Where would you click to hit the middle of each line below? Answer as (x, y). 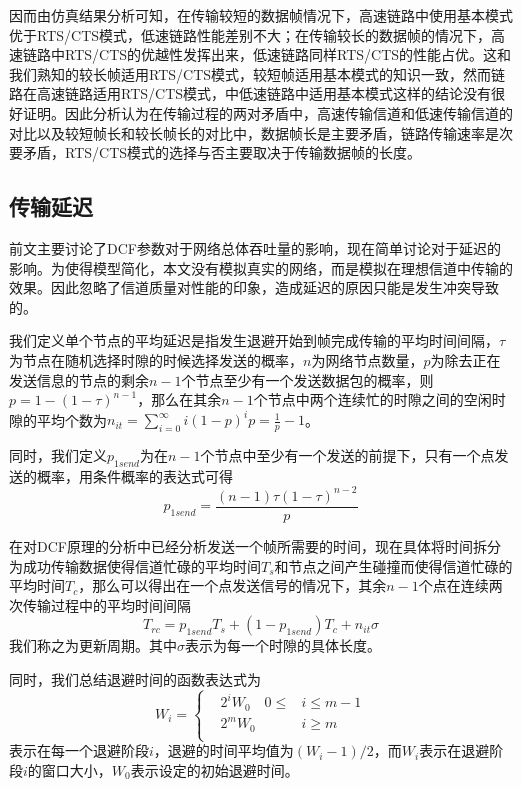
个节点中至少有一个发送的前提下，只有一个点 (347, 455)
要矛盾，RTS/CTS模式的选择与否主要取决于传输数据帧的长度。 (215, 152)
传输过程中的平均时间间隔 (106, 604)
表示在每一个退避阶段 (79, 750)
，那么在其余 (179, 399)
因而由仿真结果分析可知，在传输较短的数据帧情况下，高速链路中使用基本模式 (261, 15)
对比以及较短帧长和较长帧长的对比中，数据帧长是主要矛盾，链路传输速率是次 (261, 132)
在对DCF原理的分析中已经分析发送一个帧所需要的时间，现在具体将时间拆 (248, 545)
